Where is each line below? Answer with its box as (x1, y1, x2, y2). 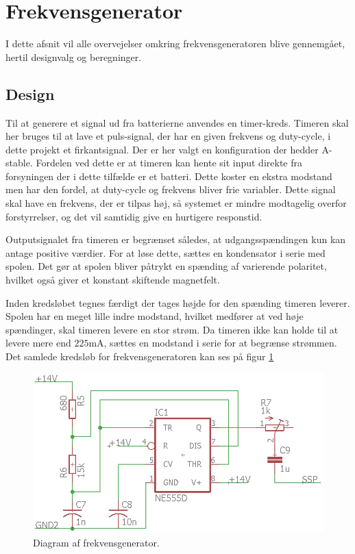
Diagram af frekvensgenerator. (33, 535, 160, 549)
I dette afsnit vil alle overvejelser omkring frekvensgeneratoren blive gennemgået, (5, 36, 345, 51)
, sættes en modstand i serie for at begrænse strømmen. (103, 336, 337, 350)
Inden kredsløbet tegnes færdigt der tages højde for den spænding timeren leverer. (5, 295, 350, 310)
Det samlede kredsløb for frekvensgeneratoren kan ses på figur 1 (5, 349, 274, 364)
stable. (5, 155, 33, 170)
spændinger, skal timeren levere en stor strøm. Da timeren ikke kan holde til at (5, 322, 339, 336)
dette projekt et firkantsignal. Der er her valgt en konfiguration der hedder (5, 142, 319, 156)
